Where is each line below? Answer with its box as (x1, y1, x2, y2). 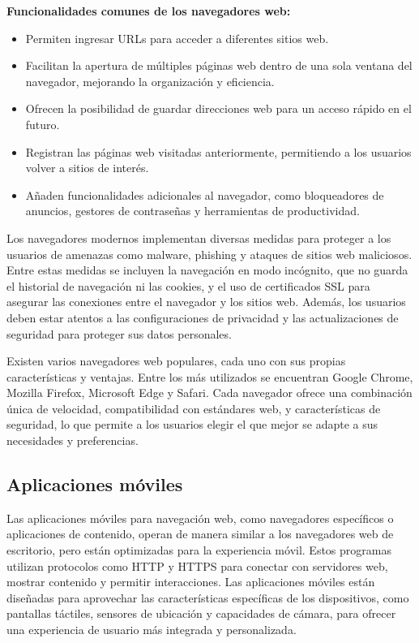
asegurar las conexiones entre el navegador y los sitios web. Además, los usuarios (6, 293, 406, 310)
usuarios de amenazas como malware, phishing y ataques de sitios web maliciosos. (6, 245, 413, 262)
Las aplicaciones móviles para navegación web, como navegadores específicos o (6, 509, 394, 526)
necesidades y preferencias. (6, 432, 139, 449)
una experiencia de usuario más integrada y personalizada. (6, 621, 297, 638)
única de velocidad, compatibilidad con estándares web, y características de (6, 399, 381, 416)
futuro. (25, 115, 60, 132)
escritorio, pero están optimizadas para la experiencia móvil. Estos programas (6, 542, 391, 559)
